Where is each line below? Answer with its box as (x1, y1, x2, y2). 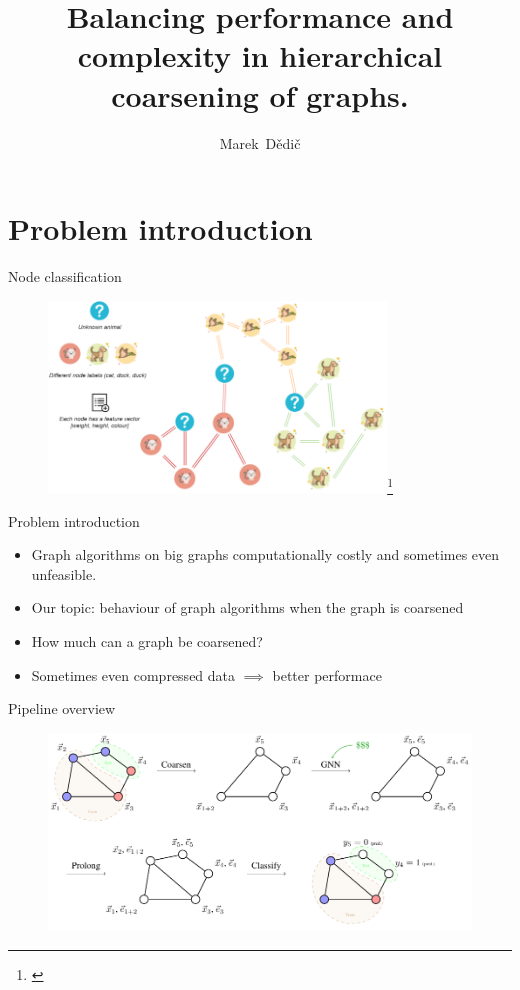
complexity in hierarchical (77, 35, 443, 76)
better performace (272, 664, 382, 685)
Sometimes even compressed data (31, 664, 236, 685)
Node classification (8, 266, 122, 287)
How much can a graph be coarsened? (31, 630, 263, 651)
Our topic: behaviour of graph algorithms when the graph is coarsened (31, 597, 464, 618)
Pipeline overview (8, 698, 116, 719)
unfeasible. (31, 563, 97, 584)
